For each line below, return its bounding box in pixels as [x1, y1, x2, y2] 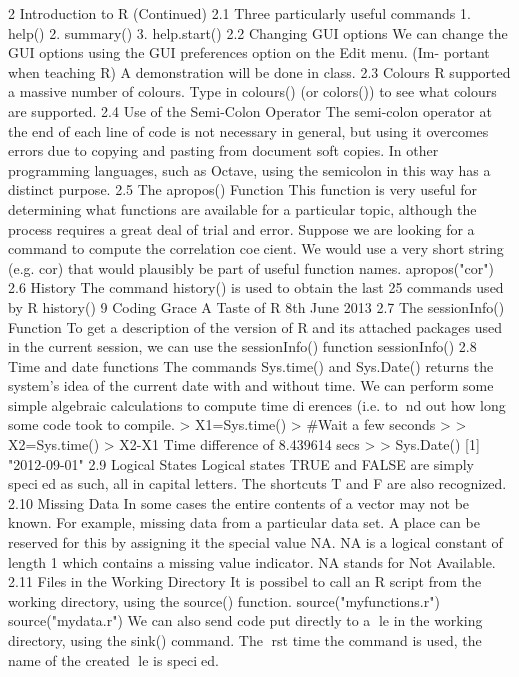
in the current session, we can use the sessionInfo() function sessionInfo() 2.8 [8, 336, 477, 357]
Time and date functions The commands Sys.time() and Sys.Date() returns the [8, 355, 494, 376]
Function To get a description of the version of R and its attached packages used [8, 316, 502, 337]
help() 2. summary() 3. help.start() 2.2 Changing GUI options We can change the [8, 22, 508, 43]
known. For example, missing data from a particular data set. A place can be [8, 512, 480, 533]
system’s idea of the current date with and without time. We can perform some [8, 375, 494, 396]
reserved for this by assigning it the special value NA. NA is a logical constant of [8, 532, 503, 553]
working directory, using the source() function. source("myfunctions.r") [8, 590, 440, 611]
